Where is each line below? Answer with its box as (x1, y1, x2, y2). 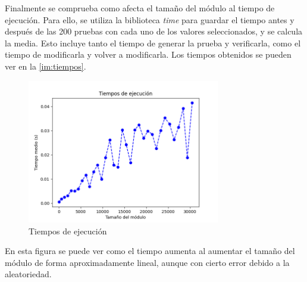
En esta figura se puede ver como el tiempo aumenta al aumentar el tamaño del (5, 245, 295, 257)
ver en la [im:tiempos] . (5, 59, 86, 72)
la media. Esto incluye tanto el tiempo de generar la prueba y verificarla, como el (5, 36, 301, 49)
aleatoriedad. (5, 268, 52, 280)
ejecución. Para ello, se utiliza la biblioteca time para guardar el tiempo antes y (5, 13, 295, 26)
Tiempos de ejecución (29, 224, 107, 237)
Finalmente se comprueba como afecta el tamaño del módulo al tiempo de (5, 2, 275, 14)
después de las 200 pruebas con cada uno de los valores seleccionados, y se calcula (5, 25, 303, 37)
